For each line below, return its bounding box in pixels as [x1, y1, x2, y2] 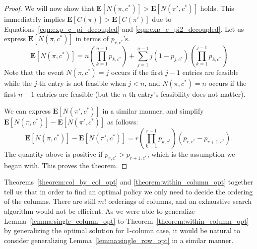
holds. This [200, 3, 234, 13]
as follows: [107, 116, 138, 126]
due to [152, 14, 172, 24]
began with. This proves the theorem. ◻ [4, 160, 128, 170]
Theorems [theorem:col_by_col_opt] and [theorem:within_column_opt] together [4, 177, 254, 187]
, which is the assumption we [147, 148, 235, 159]
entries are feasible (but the [37, 89, 121, 99]
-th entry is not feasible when [37, 78, 126, 88]
